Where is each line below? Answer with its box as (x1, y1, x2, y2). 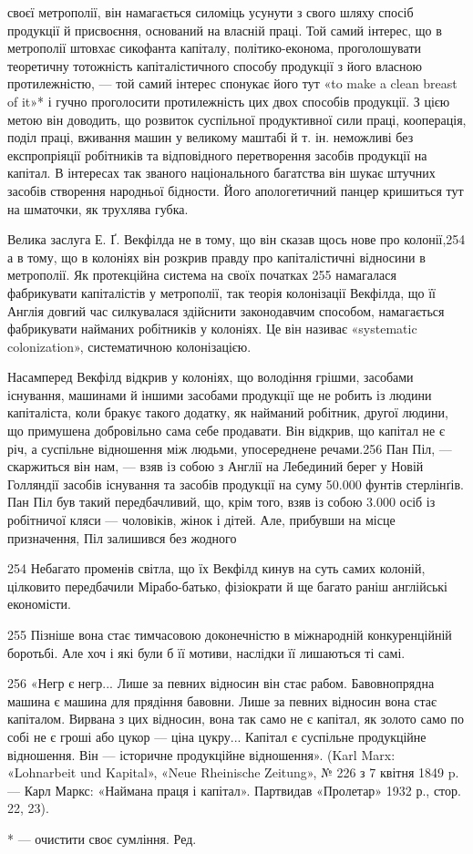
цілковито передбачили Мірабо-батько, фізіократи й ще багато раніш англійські (7, 576, 448, 595)
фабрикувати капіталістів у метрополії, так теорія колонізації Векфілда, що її (7, 283, 437, 302)
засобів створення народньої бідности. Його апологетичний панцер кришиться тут (7, 180, 464, 200)
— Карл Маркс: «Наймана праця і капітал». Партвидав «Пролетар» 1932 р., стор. (7, 780, 461, 799)
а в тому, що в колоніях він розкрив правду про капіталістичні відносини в (7, 247, 426, 266)
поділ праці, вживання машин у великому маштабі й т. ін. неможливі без (7, 128, 414, 147)
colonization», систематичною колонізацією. (7, 336, 252, 355)
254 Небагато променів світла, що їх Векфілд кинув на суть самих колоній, (7, 559, 426, 578)
